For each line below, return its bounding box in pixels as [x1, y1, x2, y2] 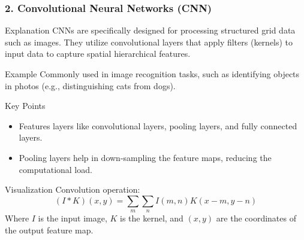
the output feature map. [5, 223, 94, 236]
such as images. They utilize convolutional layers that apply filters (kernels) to [5, 35, 293, 48]
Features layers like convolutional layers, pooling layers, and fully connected [19, 119, 297, 132]
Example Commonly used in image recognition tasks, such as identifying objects [5, 68, 300, 80]
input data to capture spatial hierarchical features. [5, 47, 191, 60]
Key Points [5, 99, 46, 112]
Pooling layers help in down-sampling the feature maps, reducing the [19, 151, 272, 163]
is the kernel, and [120, 212, 183, 224]
